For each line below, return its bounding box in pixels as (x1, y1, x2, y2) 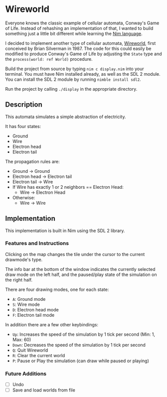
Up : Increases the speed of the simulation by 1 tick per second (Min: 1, (12, 331, 156, 337)
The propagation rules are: (5, 158, 60, 164)
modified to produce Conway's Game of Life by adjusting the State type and (5, 51, 162, 57)
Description (5, 101, 42, 109)
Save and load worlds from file (12, 387, 76, 393)
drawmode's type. (5, 257, 43, 263)
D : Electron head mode (12, 306, 59, 312)
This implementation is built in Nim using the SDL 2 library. (5, 228, 125, 234)
